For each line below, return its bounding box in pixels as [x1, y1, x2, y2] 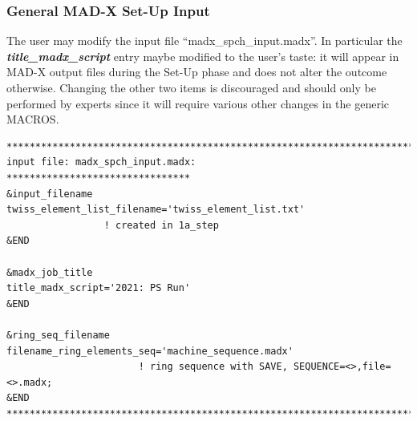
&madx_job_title [6, 266, 93, 278]
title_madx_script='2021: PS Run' [6, 282, 191, 294]
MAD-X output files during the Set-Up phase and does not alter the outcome [6, 63, 387, 80]
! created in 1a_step [103, 219, 219, 231]
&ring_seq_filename [6, 329, 110, 341]
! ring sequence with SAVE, [138, 361, 288, 373]
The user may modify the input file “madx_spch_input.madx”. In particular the [6, 32, 403, 49]
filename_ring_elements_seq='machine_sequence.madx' [6, 345, 294, 357]
